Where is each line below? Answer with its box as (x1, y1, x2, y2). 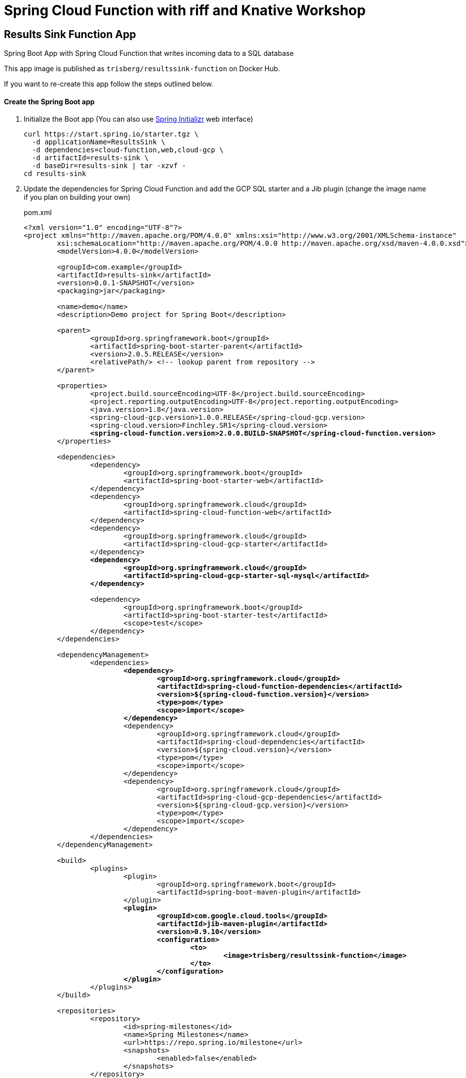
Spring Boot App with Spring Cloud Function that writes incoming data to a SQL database (4, 49, 294, 58)
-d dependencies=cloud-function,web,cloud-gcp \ (32, 146, 224, 154)
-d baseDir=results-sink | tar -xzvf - (32, 162, 186, 170)
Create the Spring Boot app (4, 97, 95, 106)
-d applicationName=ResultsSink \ (32, 138, 165, 146)
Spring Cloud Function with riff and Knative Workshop (4, 2, 366, 19)
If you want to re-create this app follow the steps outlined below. (4, 80, 213, 89)
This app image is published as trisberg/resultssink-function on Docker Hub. (4, 64, 280, 73)
